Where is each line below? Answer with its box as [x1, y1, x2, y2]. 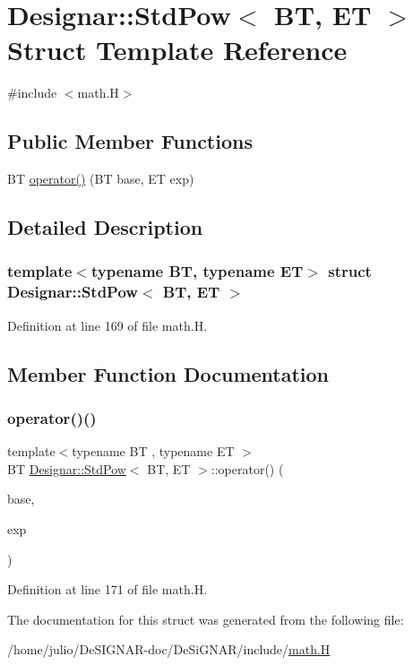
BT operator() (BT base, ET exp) [7, 169, 194, 188]
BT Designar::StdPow [7, 459, 126, 478]
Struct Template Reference [7, 31, 348, 68]
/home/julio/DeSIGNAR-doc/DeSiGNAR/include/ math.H [7, 640, 331, 659]
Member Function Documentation [7, 359, 330, 387]
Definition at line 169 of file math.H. [7, 315, 208, 334]
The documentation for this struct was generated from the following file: [7, 609, 404, 628]
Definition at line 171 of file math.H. [7, 580, 208, 599]
